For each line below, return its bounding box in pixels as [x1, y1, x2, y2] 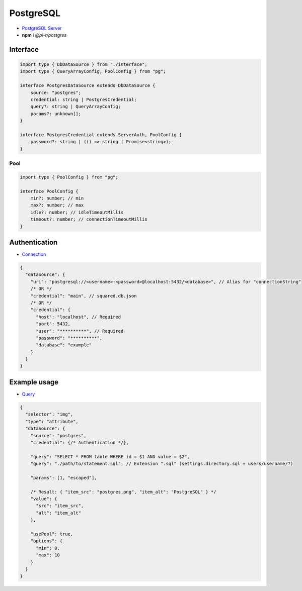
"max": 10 [36, 552, 60, 558]
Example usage [9, 377, 59, 386]
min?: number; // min [30, 195, 84, 201]
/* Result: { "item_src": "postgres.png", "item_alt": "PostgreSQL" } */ [30, 489, 216, 495]
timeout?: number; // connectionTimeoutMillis [30, 217, 148, 222]
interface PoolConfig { [20, 188, 79, 194]
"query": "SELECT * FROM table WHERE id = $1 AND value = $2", [30, 454, 190, 459]
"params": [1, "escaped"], [30, 475, 98, 480]
